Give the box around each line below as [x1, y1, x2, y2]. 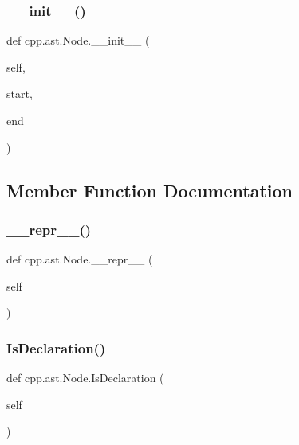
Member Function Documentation [6, 178, 293, 202]
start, [6, 85, 33, 102]
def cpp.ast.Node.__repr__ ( [6, 251, 153, 267]
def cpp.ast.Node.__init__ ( [6, 32, 150, 49]
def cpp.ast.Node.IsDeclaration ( [6, 369, 164, 386]
